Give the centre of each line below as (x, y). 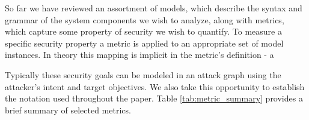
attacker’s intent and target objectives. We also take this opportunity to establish (155, 86)
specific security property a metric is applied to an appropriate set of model (144, 43)
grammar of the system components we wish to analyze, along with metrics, (145, 19)
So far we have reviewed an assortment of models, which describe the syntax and (154, 8)
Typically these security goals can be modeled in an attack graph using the (143, 74)
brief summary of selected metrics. (68, 110)
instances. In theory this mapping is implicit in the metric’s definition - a (139, 55)
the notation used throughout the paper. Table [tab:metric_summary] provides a (154, 98)
